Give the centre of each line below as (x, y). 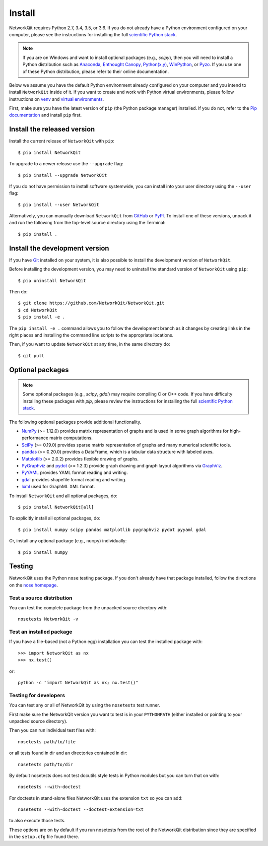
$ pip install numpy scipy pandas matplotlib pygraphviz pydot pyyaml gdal (112, 529)
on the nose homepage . (33, 585)
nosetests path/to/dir (46, 764)
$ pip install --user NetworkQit (59, 204)
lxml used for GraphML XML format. (58, 487)
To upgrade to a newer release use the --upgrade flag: (66, 164)
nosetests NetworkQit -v (48, 619)
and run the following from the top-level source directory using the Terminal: (87, 223)
